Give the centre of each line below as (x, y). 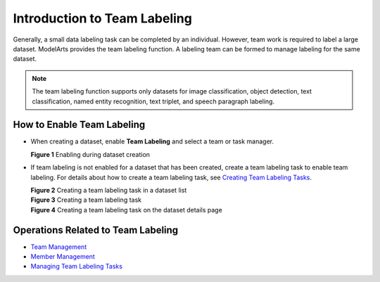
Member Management (63, 257)
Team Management (59, 247)
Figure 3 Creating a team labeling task (86, 200)
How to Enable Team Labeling (79, 125)
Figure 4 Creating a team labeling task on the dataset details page (127, 210)
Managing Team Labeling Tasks (77, 267)
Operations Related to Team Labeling (96, 230)
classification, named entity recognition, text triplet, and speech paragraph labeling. (153, 101)
